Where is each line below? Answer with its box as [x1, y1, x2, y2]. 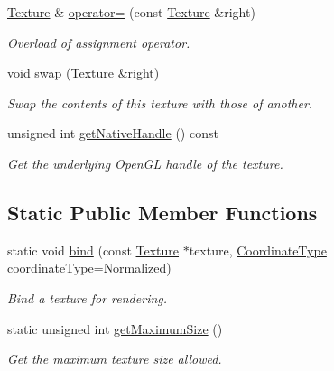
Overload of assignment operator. [7, 32, 190, 51]
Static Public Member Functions [7, 198, 318, 226]
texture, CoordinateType [189, 240, 327, 259]
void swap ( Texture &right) [7, 63, 160, 82]
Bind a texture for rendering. [7, 288, 168, 307]
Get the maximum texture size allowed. [7, 349, 222, 368]
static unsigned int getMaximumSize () [7, 319, 223, 338]
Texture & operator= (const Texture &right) [7, 3, 255, 21]
